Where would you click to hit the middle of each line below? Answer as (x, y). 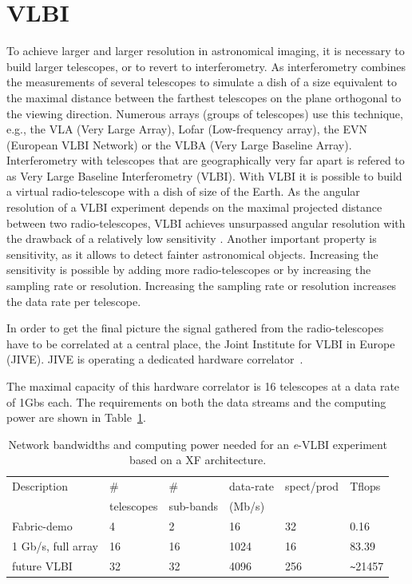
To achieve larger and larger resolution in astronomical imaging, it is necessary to (206, 51)
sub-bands (194, 506)
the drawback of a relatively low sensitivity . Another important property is (192, 238)
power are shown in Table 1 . (76, 417)
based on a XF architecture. (198, 460)
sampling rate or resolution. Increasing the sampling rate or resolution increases (202, 286)
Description (40, 486)
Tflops (365, 486)
